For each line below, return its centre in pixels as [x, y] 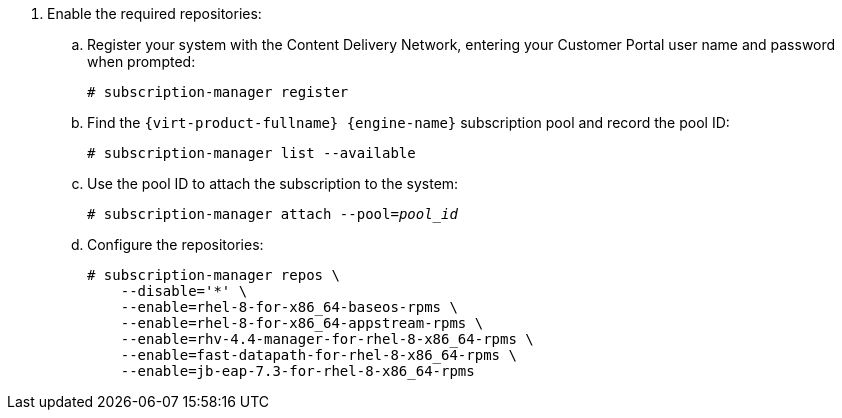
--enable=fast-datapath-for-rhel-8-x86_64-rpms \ [318, 355]
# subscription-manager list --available [251, 153]
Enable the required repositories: [154, 13]
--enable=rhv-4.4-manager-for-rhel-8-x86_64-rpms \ [327, 339]
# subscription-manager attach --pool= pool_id [272, 214]
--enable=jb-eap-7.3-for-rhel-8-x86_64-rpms [297, 371]
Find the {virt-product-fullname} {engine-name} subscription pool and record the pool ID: [408, 122]
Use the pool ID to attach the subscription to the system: [273, 183]
